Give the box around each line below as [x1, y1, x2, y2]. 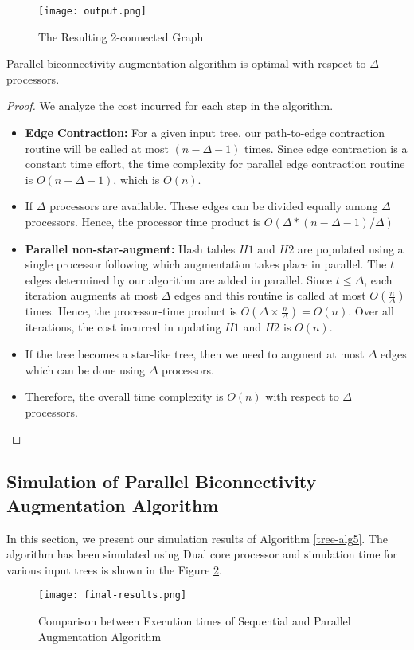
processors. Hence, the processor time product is [25, 213, 261, 229]
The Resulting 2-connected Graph [38, 28, 204, 45]
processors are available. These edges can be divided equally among [49, 198, 378, 214]
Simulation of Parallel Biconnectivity [6, 469, 317, 494]
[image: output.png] [38, 6, 147, 17]
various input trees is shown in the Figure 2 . [6, 561, 222, 578]
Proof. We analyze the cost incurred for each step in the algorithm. [6, 97, 334, 114]
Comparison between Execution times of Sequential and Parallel [38, 612, 351, 628]
